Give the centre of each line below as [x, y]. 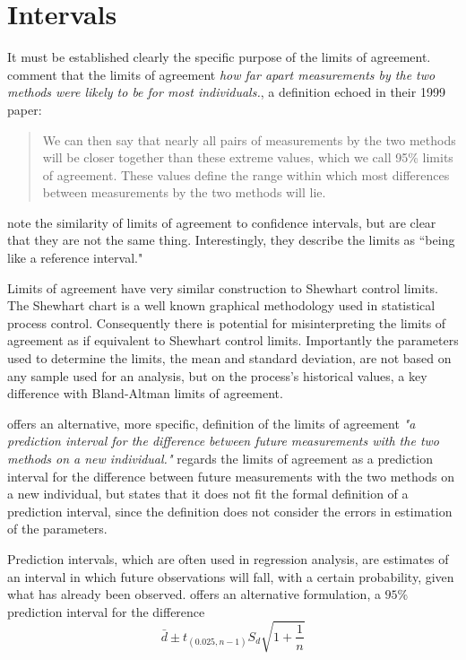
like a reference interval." [75, 258]
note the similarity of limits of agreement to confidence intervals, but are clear [222, 222]
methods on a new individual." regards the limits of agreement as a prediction [220, 458]
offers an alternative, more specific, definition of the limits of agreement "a [211, 423]
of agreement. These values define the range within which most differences [246, 174]
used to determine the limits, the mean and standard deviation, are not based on [229, 358]
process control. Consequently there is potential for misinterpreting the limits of [227, 322]
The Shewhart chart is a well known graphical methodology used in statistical [221, 305]
